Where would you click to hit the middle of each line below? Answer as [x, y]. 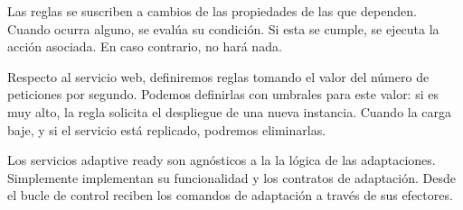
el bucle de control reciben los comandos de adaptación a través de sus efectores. [230, 195]
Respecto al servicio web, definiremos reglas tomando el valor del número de [218, 76]
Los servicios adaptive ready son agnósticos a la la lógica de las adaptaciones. [222, 160]
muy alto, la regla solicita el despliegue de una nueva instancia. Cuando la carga [230, 111]
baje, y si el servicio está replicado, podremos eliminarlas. [167, 129]
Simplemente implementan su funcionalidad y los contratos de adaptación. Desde [231, 177]
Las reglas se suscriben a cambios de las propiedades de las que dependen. [212, 11]
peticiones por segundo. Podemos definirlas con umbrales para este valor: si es [223, 94]
